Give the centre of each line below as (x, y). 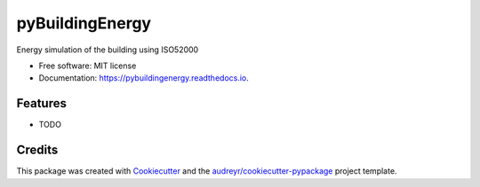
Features (41, 103)
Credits (37, 150)
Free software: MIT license (88, 66)
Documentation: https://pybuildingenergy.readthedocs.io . (144, 78)
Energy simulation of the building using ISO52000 (108, 50)
